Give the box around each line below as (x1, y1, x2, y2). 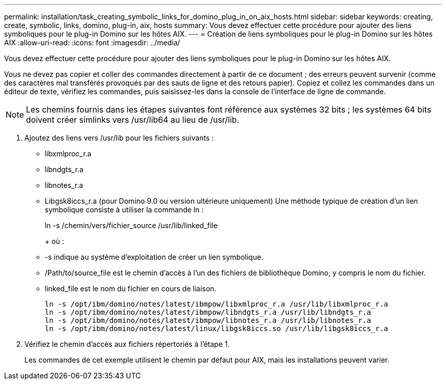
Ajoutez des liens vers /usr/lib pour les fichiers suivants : (24, 133, 214, 142)
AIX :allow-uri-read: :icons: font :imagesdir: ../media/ (4, 38, 180, 47)
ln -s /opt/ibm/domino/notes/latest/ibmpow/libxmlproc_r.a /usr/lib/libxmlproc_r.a (45, 300, 388, 308)
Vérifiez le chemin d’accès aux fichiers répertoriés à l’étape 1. (24, 340, 230, 348)
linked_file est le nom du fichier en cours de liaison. (45, 284, 216, 293)
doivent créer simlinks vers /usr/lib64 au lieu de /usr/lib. (26, 115, 239, 125)
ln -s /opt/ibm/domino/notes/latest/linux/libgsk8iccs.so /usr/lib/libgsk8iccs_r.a (45, 324, 388, 333)
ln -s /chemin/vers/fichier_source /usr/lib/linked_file (45, 221, 218, 230)
